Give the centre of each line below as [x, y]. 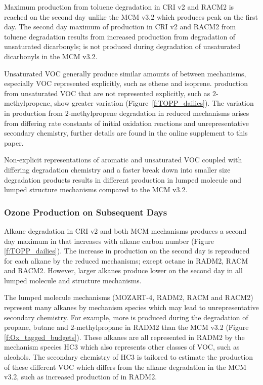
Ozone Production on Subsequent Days [86, 212]
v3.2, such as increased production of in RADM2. [81, 377]
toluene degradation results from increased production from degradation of [120, 36]
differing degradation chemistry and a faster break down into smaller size [117, 169]
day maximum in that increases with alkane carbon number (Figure [109, 241]
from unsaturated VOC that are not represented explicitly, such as [107, 93]
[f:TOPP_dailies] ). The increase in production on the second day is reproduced [127, 251]
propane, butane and [36, 327]
